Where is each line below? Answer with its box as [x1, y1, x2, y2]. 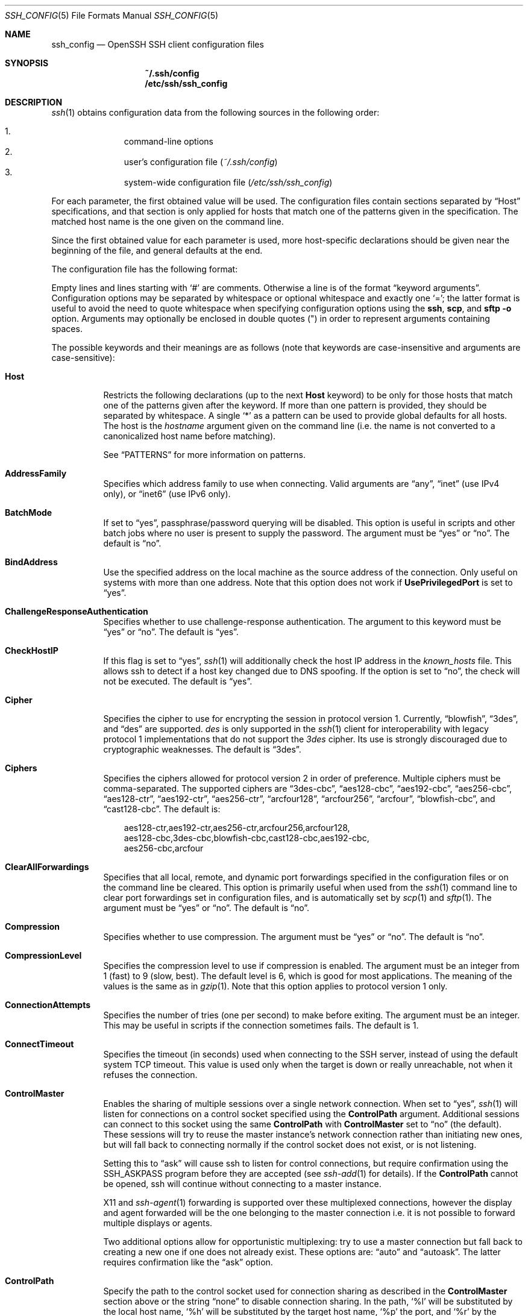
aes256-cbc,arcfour [124, 843, 204, 853]
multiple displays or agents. [103, 1218, 213, 1228]
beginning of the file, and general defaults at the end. [51, 245, 263, 255]
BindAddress [5, 557, 58, 567]
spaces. [51, 324, 83, 334]
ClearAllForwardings [5, 862, 89, 872]
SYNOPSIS [5, 58, 49, 68]
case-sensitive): [51, 352, 115, 363]
